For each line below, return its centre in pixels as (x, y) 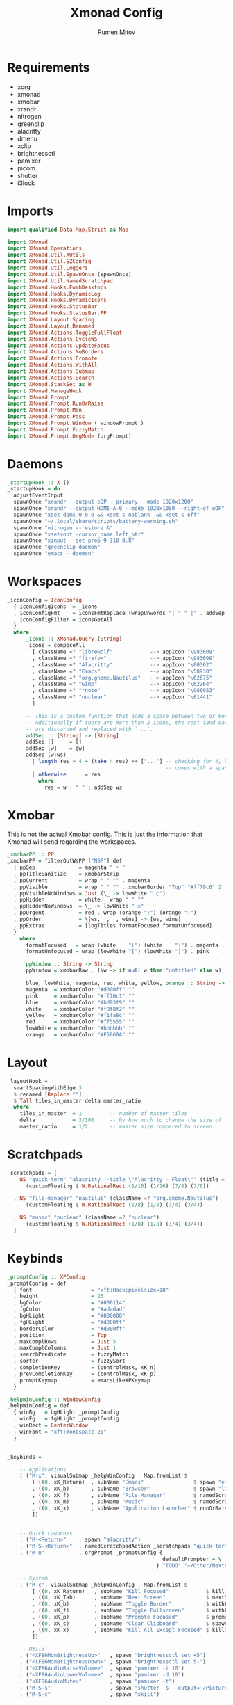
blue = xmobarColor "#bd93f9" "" (80, 1002)
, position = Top (60, 1335)
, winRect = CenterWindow (51, 1425)
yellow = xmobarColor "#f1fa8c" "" (80, 1016)
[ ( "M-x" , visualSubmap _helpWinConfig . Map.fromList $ (104, 1476)
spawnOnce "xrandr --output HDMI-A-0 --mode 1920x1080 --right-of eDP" (119, 509)
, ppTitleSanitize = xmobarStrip (66, 874)
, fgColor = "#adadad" (70, 1309)
